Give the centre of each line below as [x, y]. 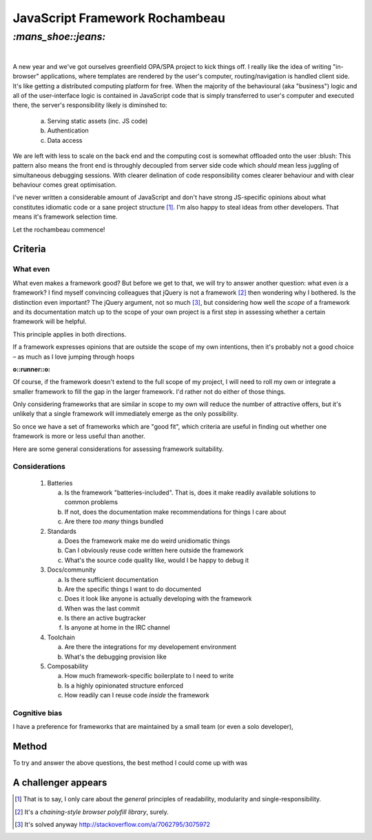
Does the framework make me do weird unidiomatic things [147, 541]
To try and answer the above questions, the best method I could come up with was [130, 763]
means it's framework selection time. [65, 217]
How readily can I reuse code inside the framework [137, 695]
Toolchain [61, 637]
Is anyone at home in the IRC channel [117, 628]
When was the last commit [102, 608]
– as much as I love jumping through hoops [74, 357]
